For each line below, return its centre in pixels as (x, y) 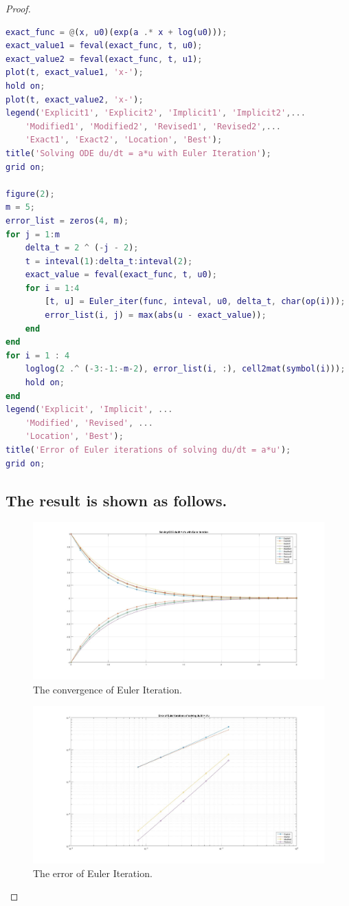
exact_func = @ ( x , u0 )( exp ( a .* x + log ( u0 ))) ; (116, 32)
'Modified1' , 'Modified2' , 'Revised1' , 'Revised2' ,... (153, 126)
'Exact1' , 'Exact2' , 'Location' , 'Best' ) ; (124, 140)
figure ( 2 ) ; (30, 194)
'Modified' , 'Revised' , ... (89, 423)
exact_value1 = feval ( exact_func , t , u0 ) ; (104, 46)
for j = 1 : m (33, 234)
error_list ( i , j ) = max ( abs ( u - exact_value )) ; (156, 315)
